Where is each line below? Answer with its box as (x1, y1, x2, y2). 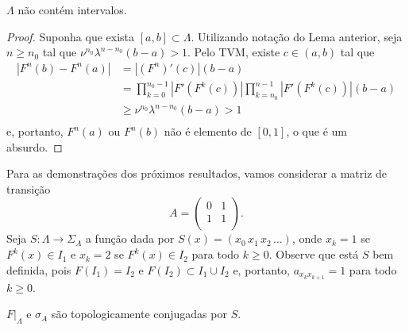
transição (6, 180, 51, 197)
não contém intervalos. (17, 2, 127, 17)
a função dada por (85, 230, 175, 247)
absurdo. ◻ (6, 138, 63, 155)
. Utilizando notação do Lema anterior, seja (191, 28, 403, 44)
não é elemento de (164, 123, 252, 140)
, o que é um (286, 123, 347, 140)
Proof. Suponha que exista (6, 28, 135, 44)
